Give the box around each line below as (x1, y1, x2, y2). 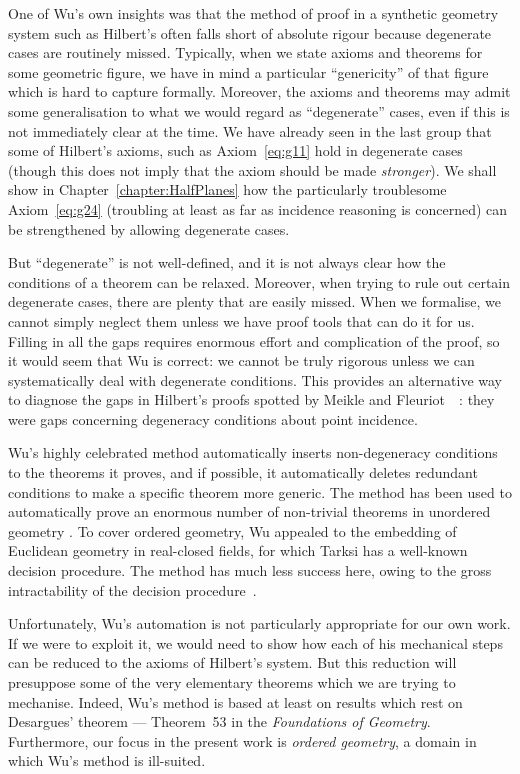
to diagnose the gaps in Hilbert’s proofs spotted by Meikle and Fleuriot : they (8, 389, 495, 410)
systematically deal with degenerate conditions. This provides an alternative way (8, 369, 502, 390)
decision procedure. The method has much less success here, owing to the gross (8, 560, 492, 581)
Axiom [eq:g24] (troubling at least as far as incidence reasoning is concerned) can (8, 198, 508, 219)
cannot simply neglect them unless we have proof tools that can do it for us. (8, 310, 475, 331)
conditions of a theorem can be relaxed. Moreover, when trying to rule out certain (8, 271, 511, 292)
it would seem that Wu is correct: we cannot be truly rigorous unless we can (8, 350, 475, 371)
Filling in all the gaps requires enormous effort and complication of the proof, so (8, 330, 500, 351)
